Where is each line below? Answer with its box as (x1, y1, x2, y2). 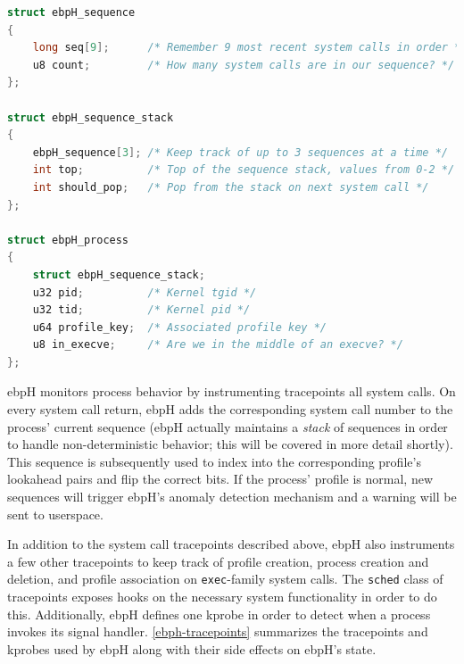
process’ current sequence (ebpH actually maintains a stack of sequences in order (7, 417, 448, 436)
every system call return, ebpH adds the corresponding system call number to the (7, 400, 453, 419)
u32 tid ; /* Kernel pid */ (32, 303, 251, 317)
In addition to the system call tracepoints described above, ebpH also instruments (7, 535, 455, 553)
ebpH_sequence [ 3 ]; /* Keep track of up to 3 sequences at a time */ (32, 145, 449, 159)
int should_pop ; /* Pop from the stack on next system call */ (32, 180, 429, 194)
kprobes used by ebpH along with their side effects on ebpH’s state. (7, 639, 377, 658)
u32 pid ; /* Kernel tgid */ (32, 286, 257, 299)
